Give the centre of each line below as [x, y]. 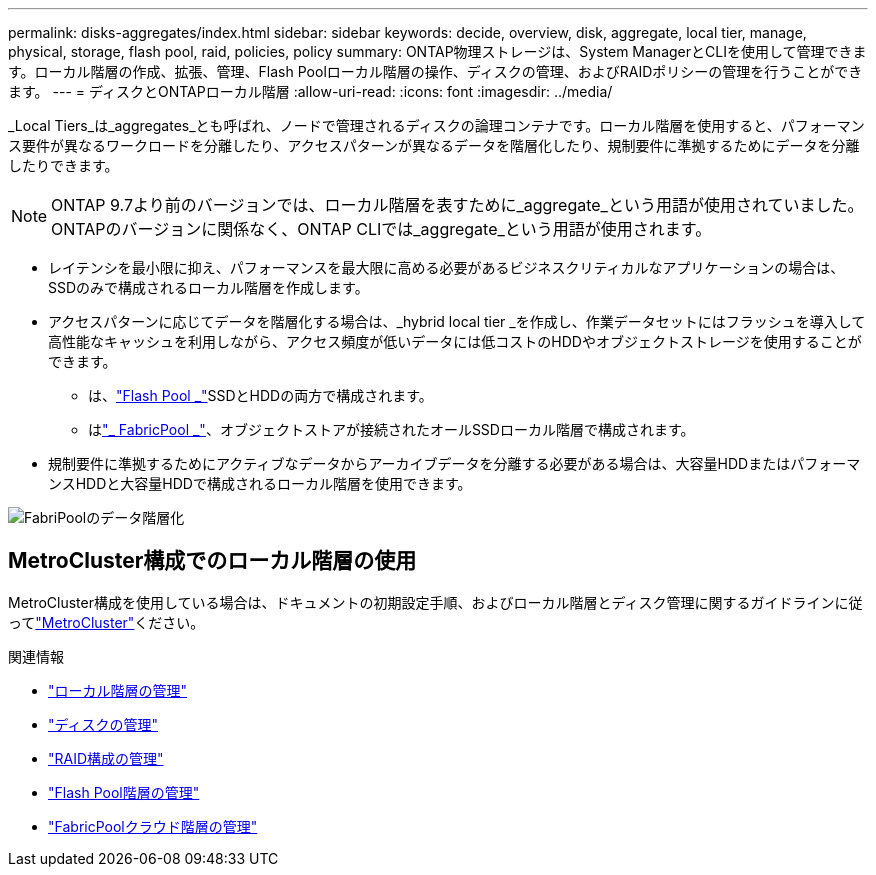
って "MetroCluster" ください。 [106, 622]
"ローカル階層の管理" [118, 690]
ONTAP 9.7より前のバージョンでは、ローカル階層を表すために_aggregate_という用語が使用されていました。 [457, 205]
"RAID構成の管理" [106, 758]
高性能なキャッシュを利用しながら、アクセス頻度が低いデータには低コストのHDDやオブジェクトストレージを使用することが [455, 341]
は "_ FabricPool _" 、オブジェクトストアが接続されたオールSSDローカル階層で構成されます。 [391, 429]
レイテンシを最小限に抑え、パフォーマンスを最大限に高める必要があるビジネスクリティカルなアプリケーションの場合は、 [446, 267]
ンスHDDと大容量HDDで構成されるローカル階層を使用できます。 [260, 483]
